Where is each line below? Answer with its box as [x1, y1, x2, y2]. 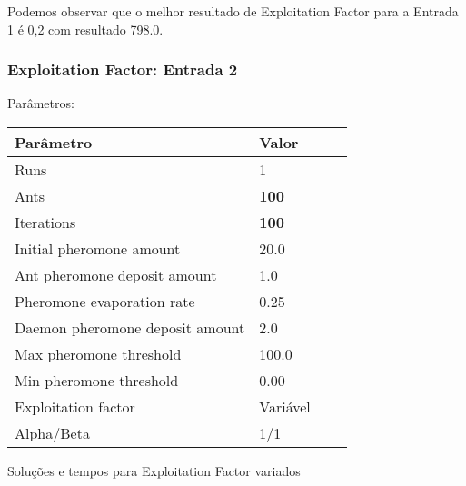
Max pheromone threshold [15, 343, 182, 364]
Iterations [15, 212, 76, 233]
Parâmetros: [7, 94, 74, 113]
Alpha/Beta [15, 422, 90, 443]
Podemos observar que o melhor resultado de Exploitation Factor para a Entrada [7, 2, 459, 20]
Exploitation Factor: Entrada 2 [7, 58, 238, 81]
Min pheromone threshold [15, 370, 179, 391]
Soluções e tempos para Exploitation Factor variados [7, 461, 301, 480]
